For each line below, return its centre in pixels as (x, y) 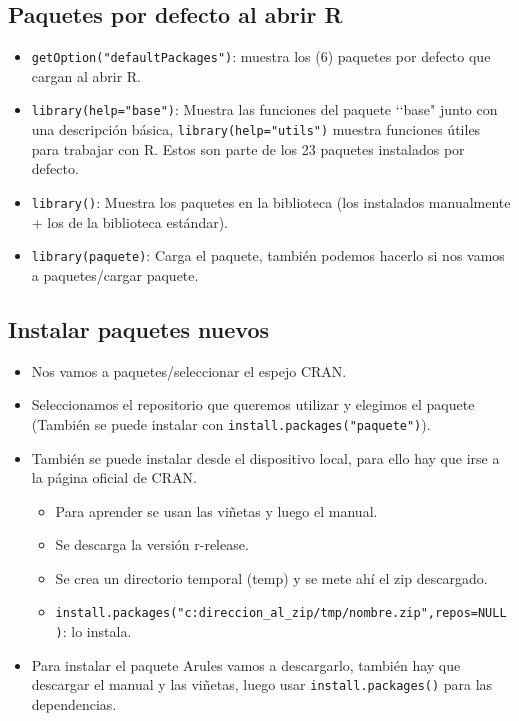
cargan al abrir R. (86, 75)
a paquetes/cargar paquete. (115, 274)
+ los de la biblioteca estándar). (129, 221)
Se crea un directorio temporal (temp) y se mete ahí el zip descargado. (271, 577)
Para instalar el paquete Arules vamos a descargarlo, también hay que (246, 664)
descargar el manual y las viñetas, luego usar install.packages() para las (262, 684)
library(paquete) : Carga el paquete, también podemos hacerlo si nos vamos (268, 255)
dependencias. (74, 704)
